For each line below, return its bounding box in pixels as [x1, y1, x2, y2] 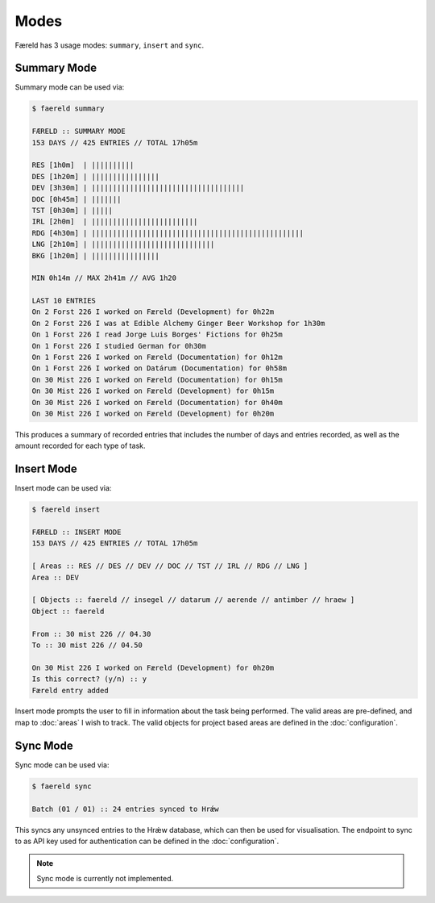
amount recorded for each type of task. [14, 441, 146, 451]
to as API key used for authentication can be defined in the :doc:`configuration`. [14, 836, 280, 846]
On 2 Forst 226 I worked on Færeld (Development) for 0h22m [31, 307, 275, 316]
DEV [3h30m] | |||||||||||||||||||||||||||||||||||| [31, 183, 245, 193]
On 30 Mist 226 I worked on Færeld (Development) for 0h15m [31, 387, 275, 395]
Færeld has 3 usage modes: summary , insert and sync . [14, 40, 205, 50]
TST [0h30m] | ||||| [31, 206, 113, 215]
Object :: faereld [31, 606, 105, 616]
